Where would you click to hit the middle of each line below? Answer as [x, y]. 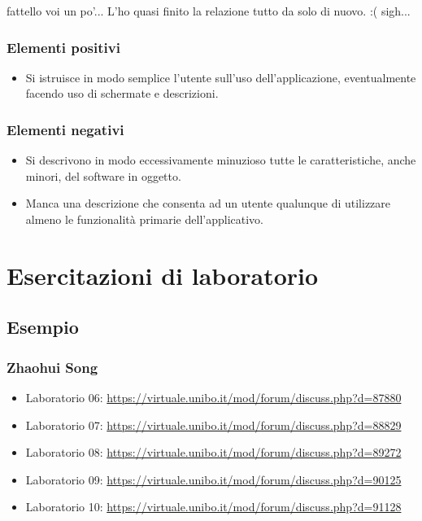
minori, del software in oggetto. [103, 175]
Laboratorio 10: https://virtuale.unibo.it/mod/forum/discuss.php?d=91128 [213, 507]
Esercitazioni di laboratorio [163, 275]
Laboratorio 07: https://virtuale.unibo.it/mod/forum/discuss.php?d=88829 [213, 425]
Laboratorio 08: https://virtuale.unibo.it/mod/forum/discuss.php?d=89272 [213, 452]
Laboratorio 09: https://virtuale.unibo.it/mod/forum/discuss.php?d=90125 [213, 479]
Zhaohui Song [52, 367]
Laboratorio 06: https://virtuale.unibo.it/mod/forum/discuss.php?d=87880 [213, 397]
